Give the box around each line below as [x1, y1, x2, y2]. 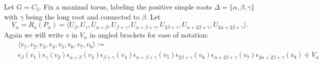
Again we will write [4, 29, 64, 39]
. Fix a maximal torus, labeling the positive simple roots [39, 1, 212, 11]
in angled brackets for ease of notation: [89, 29, 209, 39]
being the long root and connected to [25, 11, 139, 21]
